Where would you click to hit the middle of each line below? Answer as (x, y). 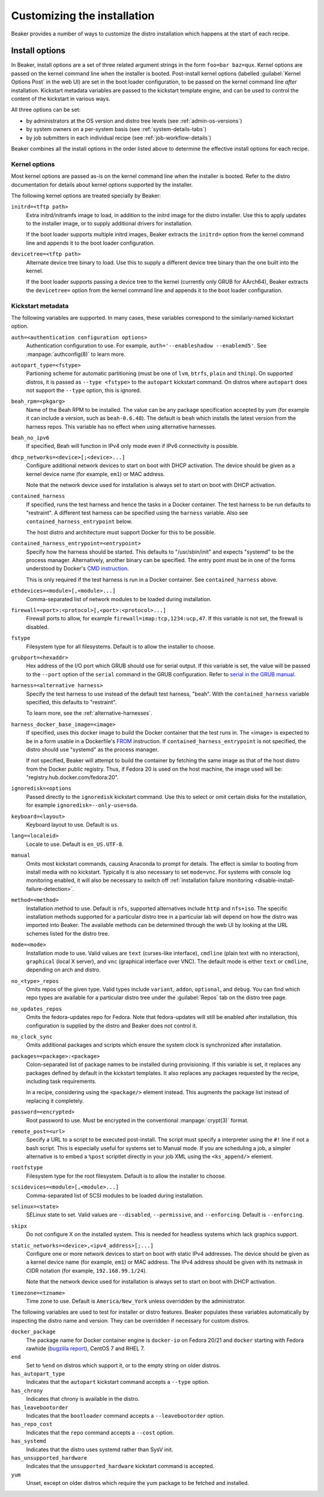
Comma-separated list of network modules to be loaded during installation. (119, 599)
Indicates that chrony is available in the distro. (83, 1399)
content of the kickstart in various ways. (61, 99)
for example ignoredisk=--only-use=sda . (82, 805)
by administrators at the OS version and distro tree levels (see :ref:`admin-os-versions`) (134, 121)
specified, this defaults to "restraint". (71, 702)
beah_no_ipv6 (30, 438)
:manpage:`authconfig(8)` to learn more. (76, 354)
